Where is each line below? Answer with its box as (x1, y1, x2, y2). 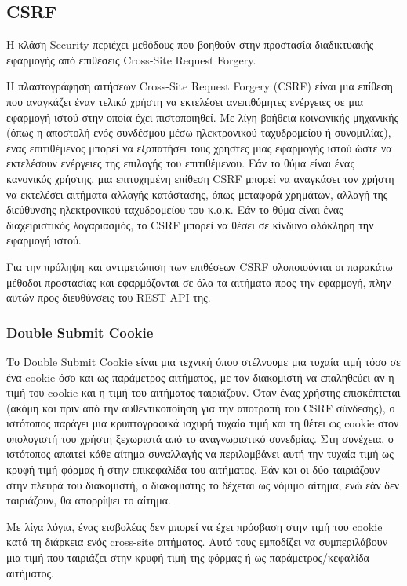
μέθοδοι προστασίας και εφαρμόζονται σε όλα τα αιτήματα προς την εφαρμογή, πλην (6, 273, 391, 290)
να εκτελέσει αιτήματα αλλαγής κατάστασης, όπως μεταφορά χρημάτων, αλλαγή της (6, 185, 388, 202)
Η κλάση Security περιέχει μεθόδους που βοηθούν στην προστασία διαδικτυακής (6, 36, 374, 53)
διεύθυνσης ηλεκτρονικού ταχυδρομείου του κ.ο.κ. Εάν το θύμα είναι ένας (6, 201, 343, 218)
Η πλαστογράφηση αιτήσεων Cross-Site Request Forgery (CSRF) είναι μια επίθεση (6, 78, 393, 94)
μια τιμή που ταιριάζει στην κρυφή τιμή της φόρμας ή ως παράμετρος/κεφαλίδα (6, 549, 369, 566)
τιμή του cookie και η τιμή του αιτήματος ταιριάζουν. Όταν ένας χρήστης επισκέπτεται (6, 384, 401, 401)
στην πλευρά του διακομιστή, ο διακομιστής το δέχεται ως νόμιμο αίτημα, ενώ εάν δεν (6, 476, 400, 493)
